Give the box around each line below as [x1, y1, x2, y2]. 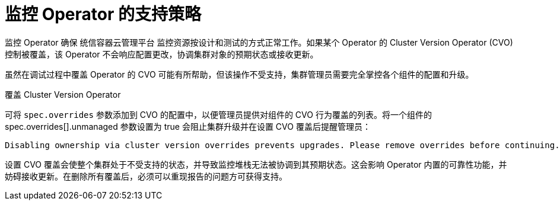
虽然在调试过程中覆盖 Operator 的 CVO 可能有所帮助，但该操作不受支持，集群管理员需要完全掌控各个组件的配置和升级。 [5, 69, 474, 79]
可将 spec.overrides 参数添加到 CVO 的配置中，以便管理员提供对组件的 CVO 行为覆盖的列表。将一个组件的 [5, 109, 432, 120]
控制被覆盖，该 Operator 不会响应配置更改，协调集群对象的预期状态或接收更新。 [5, 49, 319, 59]
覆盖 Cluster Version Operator [5, 89, 121, 100]
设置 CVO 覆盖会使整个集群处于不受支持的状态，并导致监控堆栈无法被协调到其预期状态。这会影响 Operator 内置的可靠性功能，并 [5, 159, 507, 169]
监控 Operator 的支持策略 [5, 4, 201, 24]
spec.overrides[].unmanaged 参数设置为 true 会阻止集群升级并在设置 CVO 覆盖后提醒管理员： [5, 121, 371, 132]
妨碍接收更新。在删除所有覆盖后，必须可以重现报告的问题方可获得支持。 [5, 171, 287, 181]
